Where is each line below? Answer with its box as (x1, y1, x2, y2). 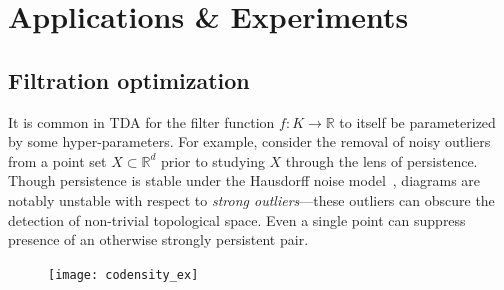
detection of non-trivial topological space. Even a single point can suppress (8, 209, 466, 230)
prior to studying (160, 150, 265, 171)
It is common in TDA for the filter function (8, 111, 275, 132)
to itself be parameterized (339, 111, 496, 132)
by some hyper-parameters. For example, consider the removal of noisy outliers (8, 131, 491, 152)
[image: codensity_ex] (48, 267, 199, 282)
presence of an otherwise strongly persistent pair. (8, 229, 309, 250)
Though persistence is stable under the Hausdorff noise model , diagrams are (8, 170, 481, 191)
